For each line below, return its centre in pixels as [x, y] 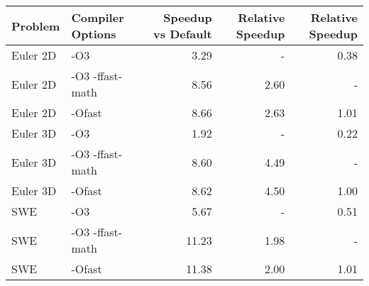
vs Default [183, 34]
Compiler [98, 17]
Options [94, 34]
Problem [36, 26]
